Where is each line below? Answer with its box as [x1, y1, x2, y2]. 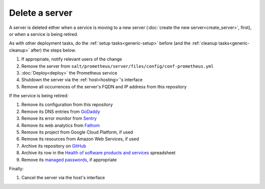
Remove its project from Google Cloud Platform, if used [21, 129, 133, 135]
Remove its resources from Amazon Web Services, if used [21, 136, 139, 142]
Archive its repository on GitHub [21, 143, 86, 149]
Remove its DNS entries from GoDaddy [21, 108, 100, 114]
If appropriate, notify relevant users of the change [21, 56, 122, 62]
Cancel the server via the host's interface [21, 175, 105, 181]
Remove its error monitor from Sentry [21, 115, 97, 121]
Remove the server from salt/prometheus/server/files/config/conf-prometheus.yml [21, 63, 214, 69]
